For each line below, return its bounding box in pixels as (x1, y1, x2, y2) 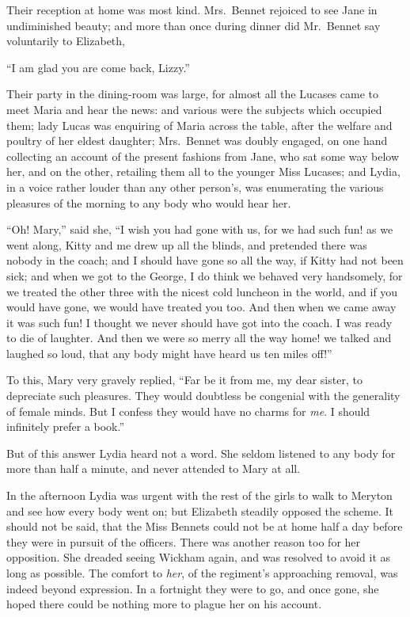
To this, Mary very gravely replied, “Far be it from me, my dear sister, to (6, 371, 363, 388)
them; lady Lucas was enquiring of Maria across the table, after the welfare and (6, 116, 393, 133)
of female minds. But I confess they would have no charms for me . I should (6, 402, 370, 419)
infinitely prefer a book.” (6, 418, 125, 435)
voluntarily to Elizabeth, (6, 32, 125, 49)
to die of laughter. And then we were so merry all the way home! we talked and (6, 329, 392, 346)
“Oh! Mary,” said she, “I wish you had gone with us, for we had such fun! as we (6, 221, 393, 238)
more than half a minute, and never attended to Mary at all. (6, 460, 301, 477)
